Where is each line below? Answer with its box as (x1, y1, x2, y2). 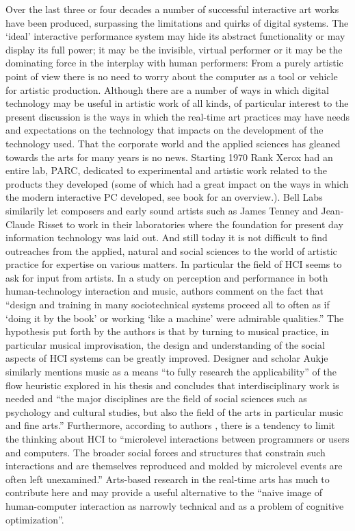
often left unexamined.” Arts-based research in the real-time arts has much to (5, 471, 330, 486)
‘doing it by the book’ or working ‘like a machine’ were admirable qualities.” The (5, 310, 344, 325)
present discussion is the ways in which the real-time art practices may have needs (5, 109, 350, 123)
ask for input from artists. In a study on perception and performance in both (5, 270, 328, 284)
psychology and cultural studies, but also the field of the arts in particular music (5, 404, 343, 419)
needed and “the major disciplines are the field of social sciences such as (5, 391, 307, 406)
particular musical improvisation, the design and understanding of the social (5, 337, 325, 351)
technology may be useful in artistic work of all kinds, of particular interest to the (5, 96, 349, 110)
